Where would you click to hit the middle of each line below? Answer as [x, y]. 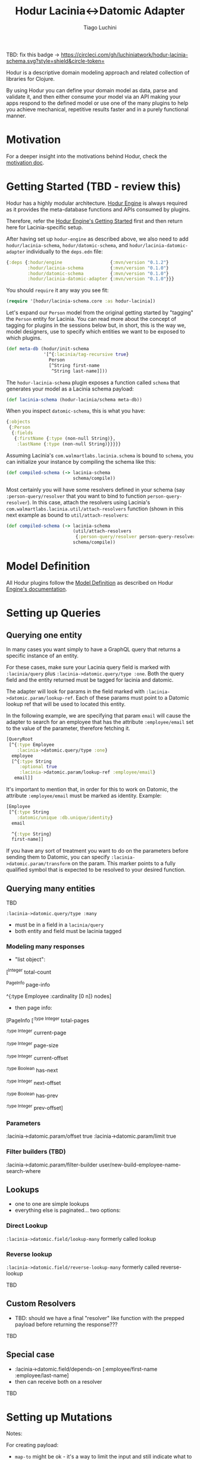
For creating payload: [32, 1445]
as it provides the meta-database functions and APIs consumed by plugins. [98, 209]
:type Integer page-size [32, 1044]
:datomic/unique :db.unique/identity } [65, 818]
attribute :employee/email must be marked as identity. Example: [84, 795]
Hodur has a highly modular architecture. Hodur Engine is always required [97, 203]
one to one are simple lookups [52, 1204]
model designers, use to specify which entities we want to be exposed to [96, 332]
